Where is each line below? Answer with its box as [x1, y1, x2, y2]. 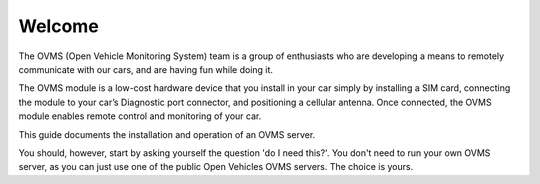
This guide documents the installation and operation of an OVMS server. [18, 128, 316, 140]
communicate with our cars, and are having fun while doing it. [18, 63, 274, 75]
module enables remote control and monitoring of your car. [18, 110, 262, 122]
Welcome [18, 15, 99, 37]
